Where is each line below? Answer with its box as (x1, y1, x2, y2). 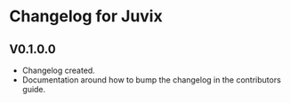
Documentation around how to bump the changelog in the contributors (21, 75, 282, 85)
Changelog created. (21, 65, 95, 75)
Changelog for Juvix (9, 6, 163, 27)
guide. (21, 84, 46, 94)
